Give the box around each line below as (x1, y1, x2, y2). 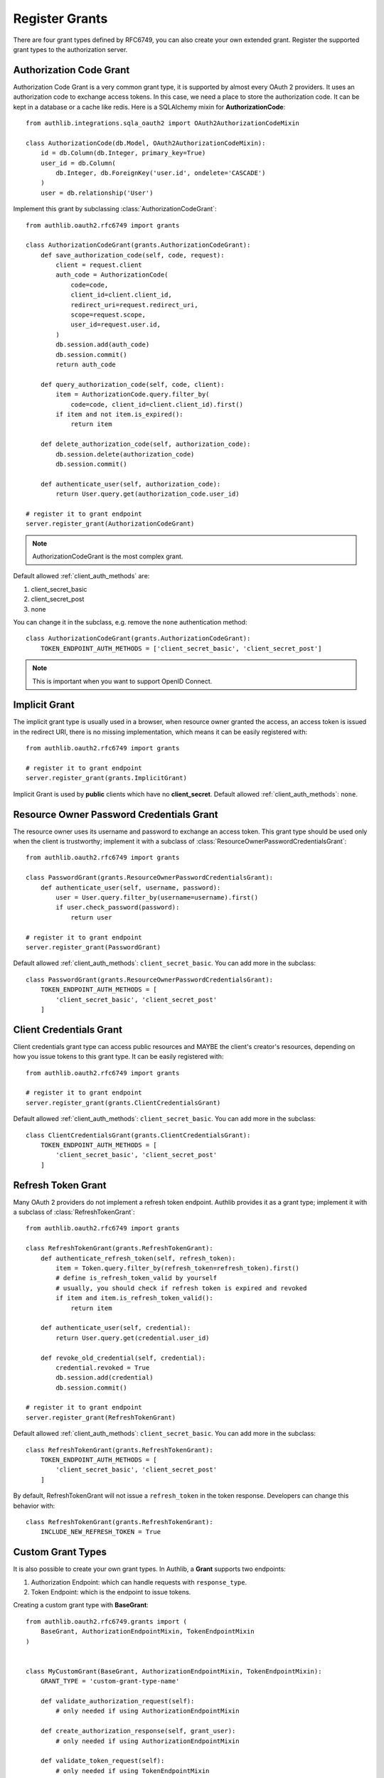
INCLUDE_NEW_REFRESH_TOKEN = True (40, 1528, 161, 1536)
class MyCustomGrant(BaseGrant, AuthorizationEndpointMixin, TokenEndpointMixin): (26, 1667, 322, 1675)
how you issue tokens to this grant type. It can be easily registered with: (13, 1053, 224, 1061)
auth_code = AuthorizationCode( (55, 271, 169, 279)
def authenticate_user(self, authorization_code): (40, 480, 221, 488)
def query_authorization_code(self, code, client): (40, 380, 225, 388)
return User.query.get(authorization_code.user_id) (55, 490, 240, 498)
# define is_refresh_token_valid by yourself (55, 1274, 217, 1282)
